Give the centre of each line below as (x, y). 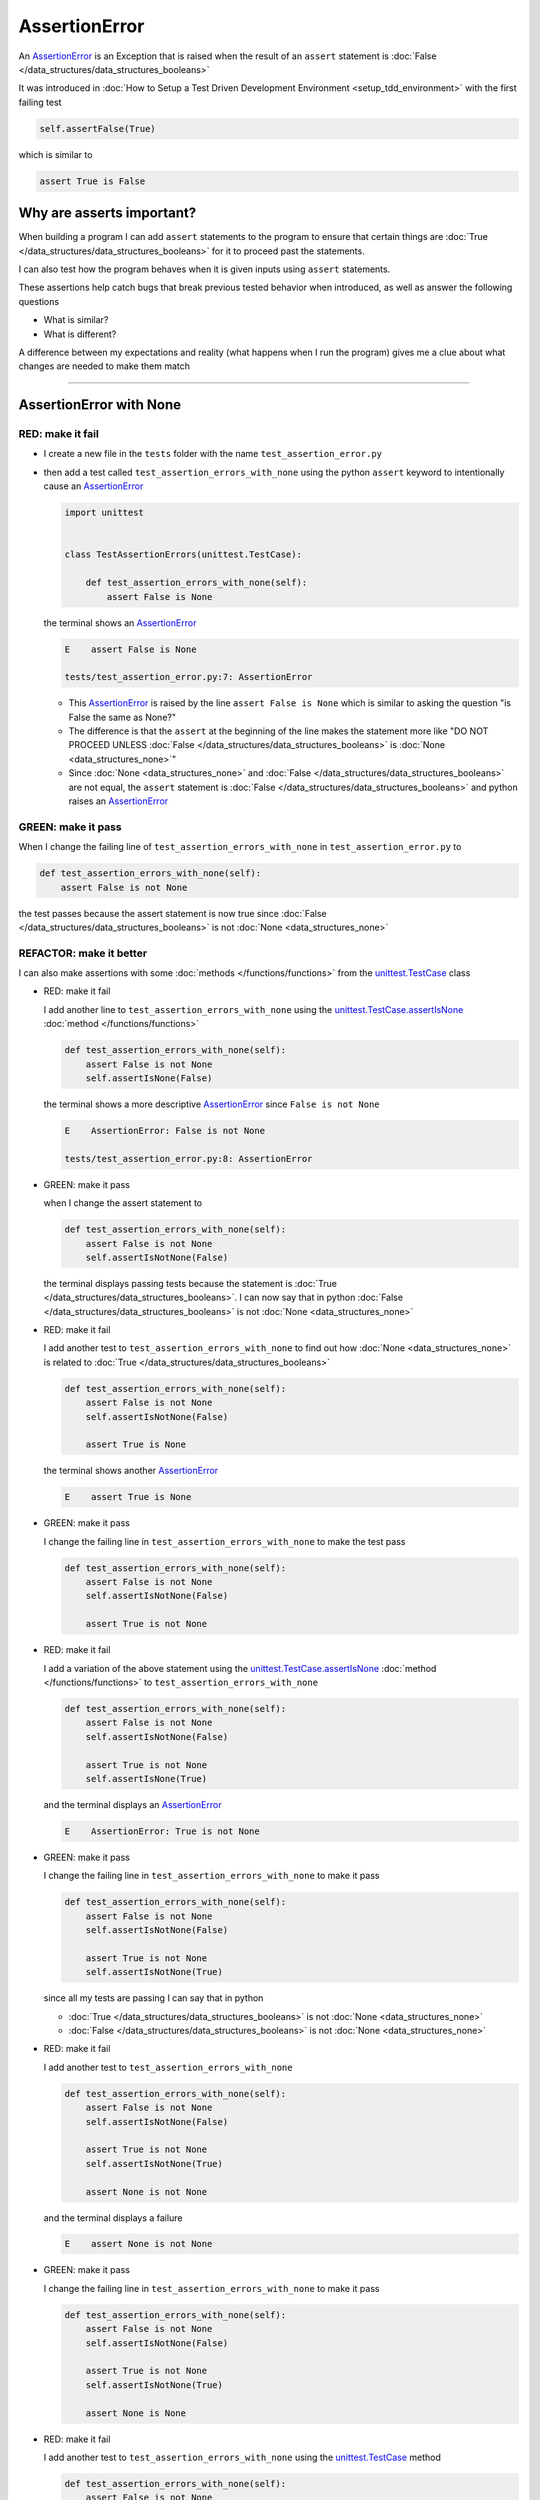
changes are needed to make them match (104, 366)
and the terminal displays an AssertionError (132, 1804)
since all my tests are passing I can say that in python (153, 1998)
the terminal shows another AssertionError (131, 1471)
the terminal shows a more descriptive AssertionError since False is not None (211, 1104)
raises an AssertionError (118, 801)
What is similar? (76, 320)
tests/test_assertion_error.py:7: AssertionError (188, 677)
